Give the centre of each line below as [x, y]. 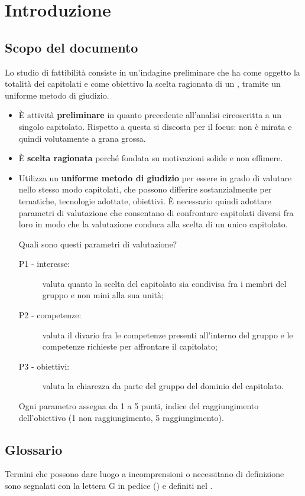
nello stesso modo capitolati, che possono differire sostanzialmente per [145, 189]
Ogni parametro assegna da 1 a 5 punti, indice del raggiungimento [139, 406]
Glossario [34, 449]
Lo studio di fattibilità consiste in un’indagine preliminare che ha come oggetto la [152, 72]
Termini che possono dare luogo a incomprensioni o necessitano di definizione [145, 474]
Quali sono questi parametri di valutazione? [98, 244]
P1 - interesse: [44, 264]
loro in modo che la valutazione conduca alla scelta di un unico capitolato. [153, 224]
